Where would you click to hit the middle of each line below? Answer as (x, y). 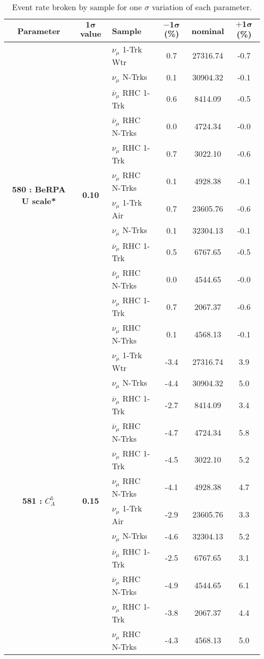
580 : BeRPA (39, 189)
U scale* (39, 200)
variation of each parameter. (202, 7)
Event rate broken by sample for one (77, 7)
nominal (208, 31)
